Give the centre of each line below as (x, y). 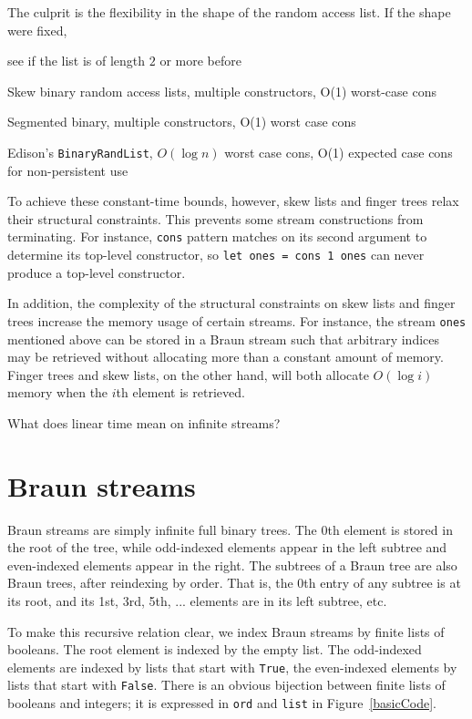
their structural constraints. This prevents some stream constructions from (215, 218)
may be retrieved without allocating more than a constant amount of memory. (226, 357)
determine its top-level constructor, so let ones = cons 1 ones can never (216, 255)
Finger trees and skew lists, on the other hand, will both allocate (188, 374)
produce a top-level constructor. (97, 272)
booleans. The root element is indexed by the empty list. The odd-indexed (215, 649)
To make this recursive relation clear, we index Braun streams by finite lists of (226, 631)
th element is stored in (390, 529)
